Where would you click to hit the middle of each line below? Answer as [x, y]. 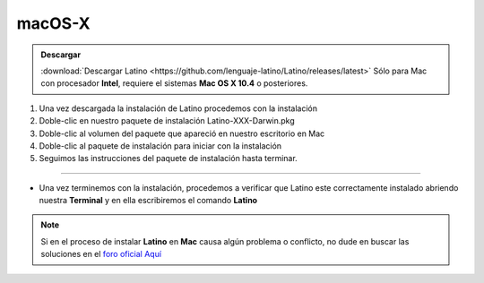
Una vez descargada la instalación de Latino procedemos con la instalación [178, 108]
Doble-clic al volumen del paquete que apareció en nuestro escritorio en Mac [182, 133]
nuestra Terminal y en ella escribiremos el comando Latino [148, 201]
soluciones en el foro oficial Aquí [101, 254]
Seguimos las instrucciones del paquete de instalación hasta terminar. [168, 159]
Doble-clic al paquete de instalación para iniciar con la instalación [160, 146]
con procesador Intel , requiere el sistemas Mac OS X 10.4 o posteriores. [174, 83]
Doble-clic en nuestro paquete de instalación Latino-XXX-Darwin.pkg [167, 121]
